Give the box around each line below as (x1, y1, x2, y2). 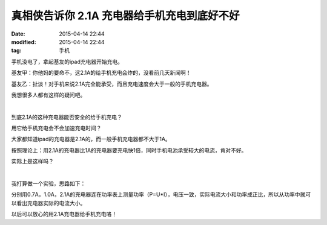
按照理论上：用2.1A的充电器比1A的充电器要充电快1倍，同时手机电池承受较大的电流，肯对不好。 (11, 147, 247, 154)
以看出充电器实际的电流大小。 (11, 199, 86, 206)
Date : (11, 30, 25, 37)
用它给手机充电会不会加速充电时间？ (11, 124, 102, 132)
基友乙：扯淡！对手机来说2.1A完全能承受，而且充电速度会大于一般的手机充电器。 (11, 80, 213, 87)
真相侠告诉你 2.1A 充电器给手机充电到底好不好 (11, 9, 240, 22)
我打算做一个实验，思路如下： (11, 180, 86, 187)
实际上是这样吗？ (11, 157, 54, 165)
